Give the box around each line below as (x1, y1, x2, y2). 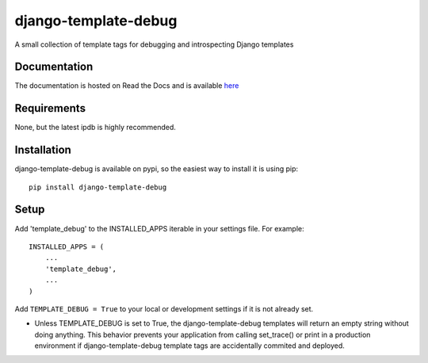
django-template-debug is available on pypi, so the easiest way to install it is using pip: (14, 164, 299, 174)
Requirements (14, 101, 86, 115)
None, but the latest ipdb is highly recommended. (14, 123, 176, 132)
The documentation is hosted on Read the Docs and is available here (14, 81, 239, 90)
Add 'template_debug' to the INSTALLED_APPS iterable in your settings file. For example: (14, 224, 304, 233)
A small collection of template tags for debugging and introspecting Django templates (14, 40, 294, 49)
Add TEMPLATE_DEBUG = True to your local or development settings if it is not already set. (14, 304, 314, 313)
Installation (14, 143, 71, 157)
